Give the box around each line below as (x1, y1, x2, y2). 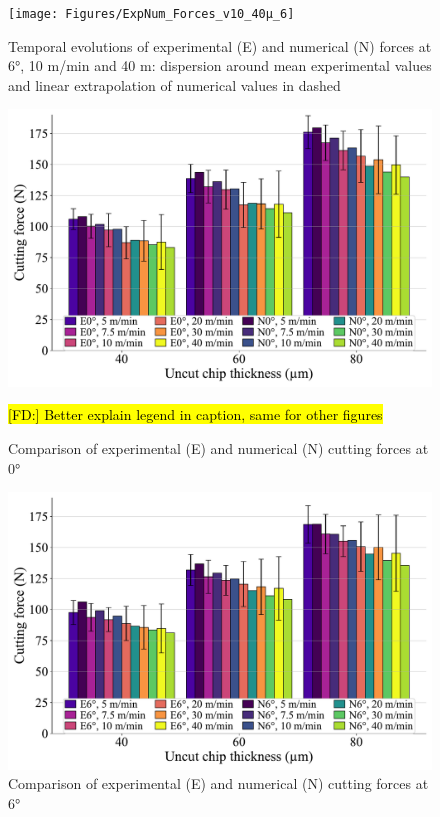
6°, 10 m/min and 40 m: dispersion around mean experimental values (8, 55, 432, 76)
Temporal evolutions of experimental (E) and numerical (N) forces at (8, 35, 432, 56)
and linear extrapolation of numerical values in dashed (8, 74, 341, 95)
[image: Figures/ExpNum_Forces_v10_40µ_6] (8, 7, 295, 21)
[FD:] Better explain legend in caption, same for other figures (8, 404, 383, 425)
